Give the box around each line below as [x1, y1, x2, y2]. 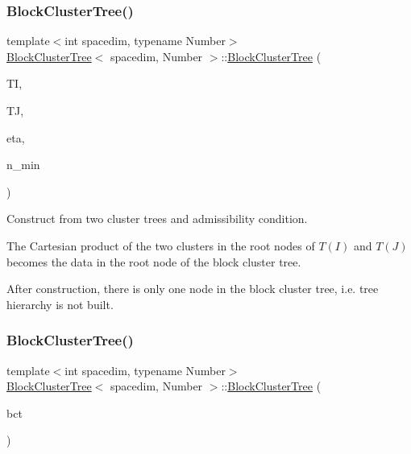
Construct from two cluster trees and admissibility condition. [6, 210, 308, 227]
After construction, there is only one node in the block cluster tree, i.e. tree [6, 280, 379, 297]
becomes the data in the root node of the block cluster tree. [6, 253, 301, 270]
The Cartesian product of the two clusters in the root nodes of [6, 237, 315, 254]
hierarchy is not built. [6, 295, 114, 312]
